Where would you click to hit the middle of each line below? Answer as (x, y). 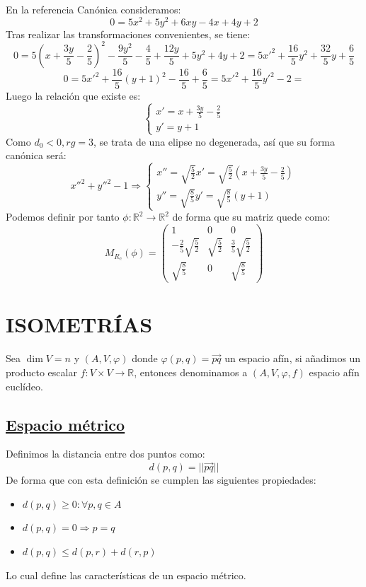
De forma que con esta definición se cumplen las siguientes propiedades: (161, 480)
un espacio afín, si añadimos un (293, 358)
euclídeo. (24, 386)
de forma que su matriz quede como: (251, 217)
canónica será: (36, 155)
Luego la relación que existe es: (73, 95)
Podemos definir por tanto (63, 217)
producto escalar (41, 372)
